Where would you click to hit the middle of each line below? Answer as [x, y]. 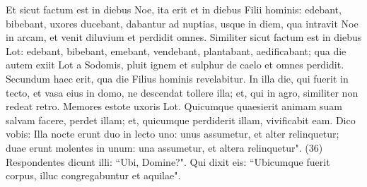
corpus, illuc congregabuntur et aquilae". [93, 175]
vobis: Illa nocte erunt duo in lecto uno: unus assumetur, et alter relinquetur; [173, 134]
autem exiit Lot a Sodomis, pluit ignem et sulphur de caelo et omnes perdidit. [175, 65]
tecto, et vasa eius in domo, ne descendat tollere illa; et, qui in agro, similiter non [182, 92]
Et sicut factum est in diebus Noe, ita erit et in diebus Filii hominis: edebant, [174, 9]
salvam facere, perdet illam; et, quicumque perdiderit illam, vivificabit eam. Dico [181, 120]
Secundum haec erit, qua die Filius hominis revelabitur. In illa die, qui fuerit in [177, 78]
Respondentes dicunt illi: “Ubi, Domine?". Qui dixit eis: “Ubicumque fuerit [168, 161]
